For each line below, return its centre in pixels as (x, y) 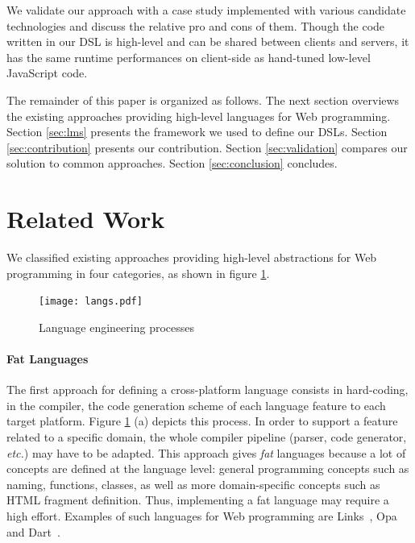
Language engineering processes (116, 327)
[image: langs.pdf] (91, 302)
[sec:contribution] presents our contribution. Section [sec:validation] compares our (207, 147)
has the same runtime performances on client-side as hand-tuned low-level (189, 57)
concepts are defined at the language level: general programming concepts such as (208, 468)
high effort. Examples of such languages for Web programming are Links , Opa (202, 516)
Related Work (86, 219)
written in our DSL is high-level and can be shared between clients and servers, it (208, 41)
